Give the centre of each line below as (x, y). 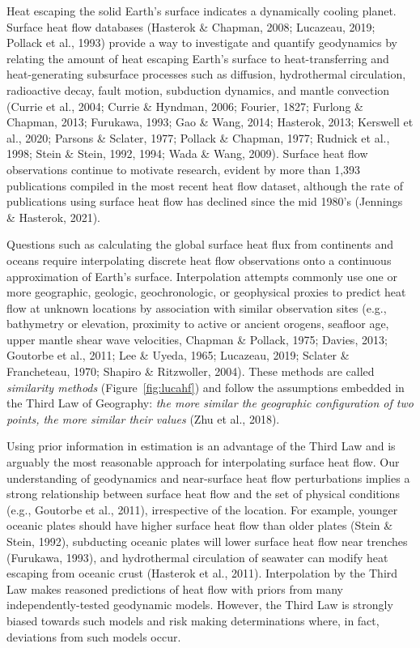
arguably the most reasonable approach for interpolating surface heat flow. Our (203, 462)
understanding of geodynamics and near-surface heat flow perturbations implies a (208, 477)
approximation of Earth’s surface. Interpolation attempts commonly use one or (202, 276)
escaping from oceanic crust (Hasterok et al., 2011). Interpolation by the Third (202, 573)
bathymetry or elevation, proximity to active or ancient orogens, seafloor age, (198, 324)
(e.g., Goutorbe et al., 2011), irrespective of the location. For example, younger (202, 509)
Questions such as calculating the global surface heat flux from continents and (200, 244)
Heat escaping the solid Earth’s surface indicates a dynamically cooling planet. (202, 11)
